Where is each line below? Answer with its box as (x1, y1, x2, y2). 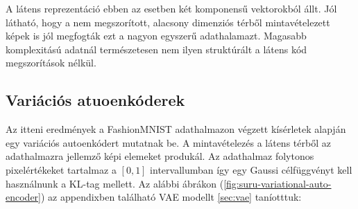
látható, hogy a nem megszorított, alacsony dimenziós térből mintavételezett (6, 15, 330, 29)
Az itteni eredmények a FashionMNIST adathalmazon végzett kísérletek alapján (6, 122, 346, 136)
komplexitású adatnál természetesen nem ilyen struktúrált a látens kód (6, 42, 307, 56)
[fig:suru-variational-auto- (223, 176, 332, 190)
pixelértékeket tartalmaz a (6, 162, 117, 176)
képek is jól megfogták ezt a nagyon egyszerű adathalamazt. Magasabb (6, 28, 307, 43)
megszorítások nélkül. (6, 55, 96, 70)
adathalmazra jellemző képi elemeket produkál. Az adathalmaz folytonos (6, 149, 314, 163)
